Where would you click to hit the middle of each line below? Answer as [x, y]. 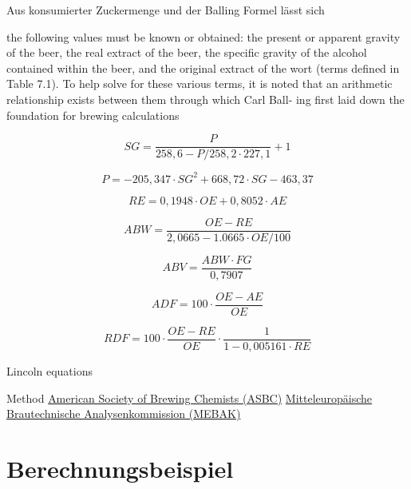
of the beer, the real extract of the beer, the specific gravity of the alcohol [187, 52]
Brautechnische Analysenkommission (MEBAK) [124, 413]
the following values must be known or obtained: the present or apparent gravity [204, 36]
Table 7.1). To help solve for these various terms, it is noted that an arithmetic [200, 83]
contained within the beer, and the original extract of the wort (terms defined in [203, 68]
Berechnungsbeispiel [120, 468]
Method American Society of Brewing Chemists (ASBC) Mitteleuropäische [190, 398]
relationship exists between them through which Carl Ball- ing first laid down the [205, 99]
